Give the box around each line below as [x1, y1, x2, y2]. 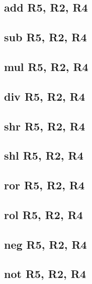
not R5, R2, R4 [4, 266, 86, 281]
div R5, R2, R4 [4, 88, 85, 104]
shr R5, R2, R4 [4, 118, 85, 133]
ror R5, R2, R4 [4, 177, 85, 193]
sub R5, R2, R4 [4, 29, 87, 45]
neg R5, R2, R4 [4, 236, 87, 252]
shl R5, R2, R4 [4, 148, 83, 163]
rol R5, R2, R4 [4, 206, 83, 222]
